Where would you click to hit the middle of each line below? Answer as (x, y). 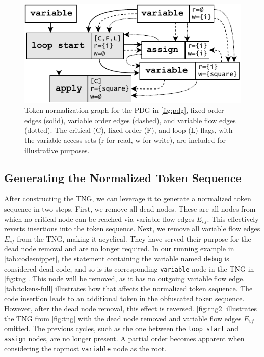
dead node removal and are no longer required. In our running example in (119, 248)
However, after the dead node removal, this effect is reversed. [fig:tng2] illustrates (131, 308)
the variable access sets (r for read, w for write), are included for (125, 140)
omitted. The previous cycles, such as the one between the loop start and (121, 328)
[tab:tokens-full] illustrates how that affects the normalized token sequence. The (128, 288)
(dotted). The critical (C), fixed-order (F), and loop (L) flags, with (129, 130)
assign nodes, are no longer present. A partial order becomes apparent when (124, 338)
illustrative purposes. (57, 150)
